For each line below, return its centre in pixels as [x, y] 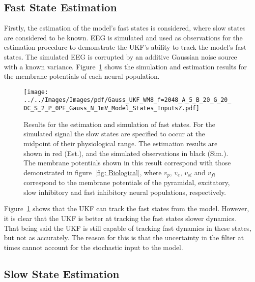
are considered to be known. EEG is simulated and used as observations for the [123, 37]
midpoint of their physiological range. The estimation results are [121, 143]
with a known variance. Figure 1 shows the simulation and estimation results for [126, 66]
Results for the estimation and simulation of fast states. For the [119, 124]
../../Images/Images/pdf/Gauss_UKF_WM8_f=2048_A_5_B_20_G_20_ [127, 100]
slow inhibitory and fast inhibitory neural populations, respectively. [125, 192]
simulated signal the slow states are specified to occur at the [114, 134]
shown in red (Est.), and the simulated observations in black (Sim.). [126, 153]
